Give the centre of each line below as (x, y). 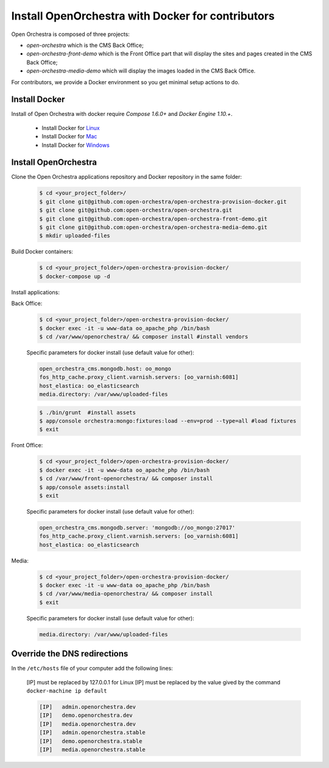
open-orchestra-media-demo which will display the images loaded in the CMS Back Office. (141, 71)
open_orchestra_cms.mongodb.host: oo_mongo (105, 368)
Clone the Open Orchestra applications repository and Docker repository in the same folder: (126, 177)
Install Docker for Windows (76, 145)
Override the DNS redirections (70, 654)
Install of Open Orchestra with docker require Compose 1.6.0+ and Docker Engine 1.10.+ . (122, 114)
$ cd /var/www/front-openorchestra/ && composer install (126, 479)
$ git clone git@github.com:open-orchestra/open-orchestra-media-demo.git (154, 228)
